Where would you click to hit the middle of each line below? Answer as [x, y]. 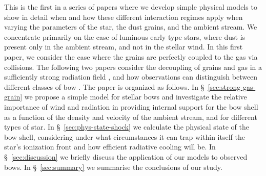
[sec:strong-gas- [232, 86]
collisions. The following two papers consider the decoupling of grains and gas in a [133, 67]
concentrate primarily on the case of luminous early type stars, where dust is [125, 36]
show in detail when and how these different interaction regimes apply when [124, 17]
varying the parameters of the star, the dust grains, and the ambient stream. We [131, 27]
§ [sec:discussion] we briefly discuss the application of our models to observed [126, 156]
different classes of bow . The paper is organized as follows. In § [104, 86]
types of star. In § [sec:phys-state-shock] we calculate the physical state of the [127, 127]
